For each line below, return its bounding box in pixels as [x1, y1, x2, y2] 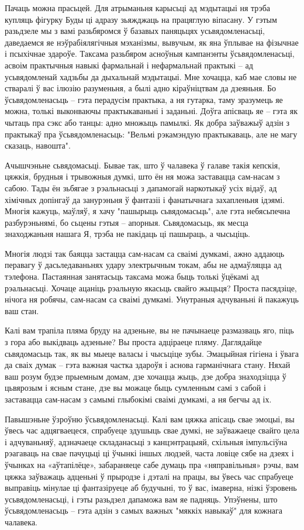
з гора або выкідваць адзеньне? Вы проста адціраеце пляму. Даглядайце [5, 336, 262, 348]
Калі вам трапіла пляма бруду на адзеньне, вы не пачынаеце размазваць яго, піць [5, 324, 294, 336]
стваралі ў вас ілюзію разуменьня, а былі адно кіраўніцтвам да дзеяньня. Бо [5, 82, 276, 94]
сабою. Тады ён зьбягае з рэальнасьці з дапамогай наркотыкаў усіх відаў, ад [5, 181, 277, 194]
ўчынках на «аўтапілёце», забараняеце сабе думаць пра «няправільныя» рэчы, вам [5, 458, 299, 470]
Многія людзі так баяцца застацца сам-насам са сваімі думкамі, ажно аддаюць [5, 247, 285, 259]
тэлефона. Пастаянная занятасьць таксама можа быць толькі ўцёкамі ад [5, 270, 260, 283]
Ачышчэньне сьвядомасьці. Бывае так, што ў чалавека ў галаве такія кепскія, [5, 159, 281, 171]
